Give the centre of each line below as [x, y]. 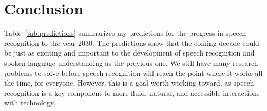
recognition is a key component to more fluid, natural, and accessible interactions [132, 92]
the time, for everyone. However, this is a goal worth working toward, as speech [129, 83]
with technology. [30, 103]
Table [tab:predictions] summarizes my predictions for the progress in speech [125, 33]
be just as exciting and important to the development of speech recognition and [129, 53]
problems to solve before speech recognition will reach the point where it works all [133, 73]
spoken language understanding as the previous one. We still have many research [131, 62]
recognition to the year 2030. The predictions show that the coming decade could [132, 43]
